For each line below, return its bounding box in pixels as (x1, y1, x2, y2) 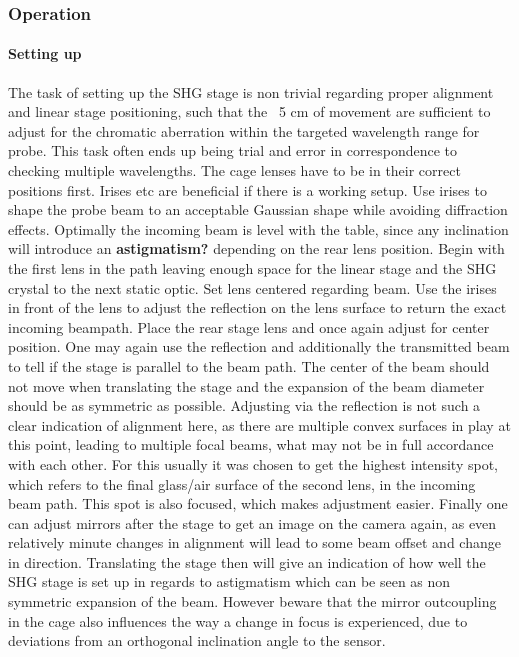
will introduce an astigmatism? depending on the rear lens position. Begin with (8, 238, 505, 259)
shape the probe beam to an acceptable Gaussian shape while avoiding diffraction (8, 199, 508, 220)
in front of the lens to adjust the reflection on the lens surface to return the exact (8, 297, 507, 318)
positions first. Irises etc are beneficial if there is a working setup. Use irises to (8, 179, 487, 200)
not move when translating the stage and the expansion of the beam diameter (8, 375, 485, 396)
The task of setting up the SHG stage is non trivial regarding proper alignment (8, 81, 494, 102)
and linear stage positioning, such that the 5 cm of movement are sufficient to (8, 101, 491, 122)
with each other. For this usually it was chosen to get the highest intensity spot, (8, 453, 499, 474)
